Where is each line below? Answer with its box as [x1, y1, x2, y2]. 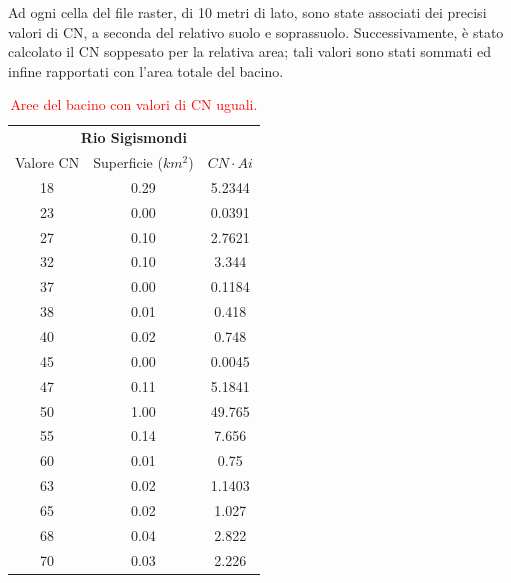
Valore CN [15, 152, 80, 173]
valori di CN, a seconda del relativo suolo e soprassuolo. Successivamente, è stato [8, 21, 504, 42]
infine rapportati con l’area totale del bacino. [8, 60, 284, 81]
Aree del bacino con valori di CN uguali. [10, 94, 258, 115]
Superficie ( [93, 152, 163, 173]
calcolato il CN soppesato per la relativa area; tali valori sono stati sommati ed [8, 41, 492, 62]
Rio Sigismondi [80, 127, 187, 148]
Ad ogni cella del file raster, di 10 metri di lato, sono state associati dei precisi [8, 2, 487, 22]
